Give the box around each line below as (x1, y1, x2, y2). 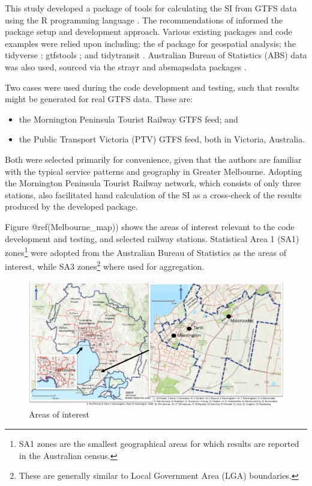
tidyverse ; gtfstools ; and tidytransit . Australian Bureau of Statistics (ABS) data (5, 49, 307, 61)
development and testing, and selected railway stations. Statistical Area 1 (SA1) (5, 232, 299, 245)
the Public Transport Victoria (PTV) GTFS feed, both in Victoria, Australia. (19, 133, 305, 145)
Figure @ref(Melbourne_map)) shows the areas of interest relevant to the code (5, 220, 295, 232)
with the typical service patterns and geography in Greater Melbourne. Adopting (5, 165, 302, 177)
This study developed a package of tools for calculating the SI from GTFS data (5, 2, 297, 14)
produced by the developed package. (5, 200, 138, 213)
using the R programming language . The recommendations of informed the (5, 13, 283, 26)
